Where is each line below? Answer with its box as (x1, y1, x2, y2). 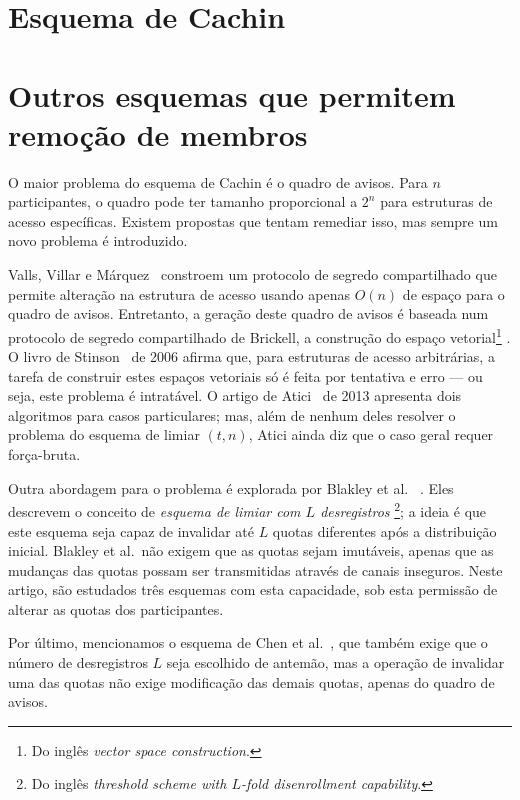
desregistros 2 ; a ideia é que (320, 498, 487, 521)
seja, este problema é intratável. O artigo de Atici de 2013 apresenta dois (8, 385, 462, 406)
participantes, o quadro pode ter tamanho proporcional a (8, 191, 358, 212)
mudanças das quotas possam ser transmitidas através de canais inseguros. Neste (8, 559, 503, 580)
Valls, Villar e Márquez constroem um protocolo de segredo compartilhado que (8, 264, 497, 285)
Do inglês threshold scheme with (31, 773, 227, 794)
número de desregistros (8, 652, 148, 673)
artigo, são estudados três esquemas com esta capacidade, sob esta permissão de (8, 579, 498, 600)
